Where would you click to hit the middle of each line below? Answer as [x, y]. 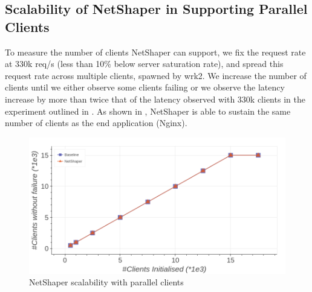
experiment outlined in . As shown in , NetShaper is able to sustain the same [148, 111]
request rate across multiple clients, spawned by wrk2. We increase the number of [156, 75]
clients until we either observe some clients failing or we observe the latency [145, 87]
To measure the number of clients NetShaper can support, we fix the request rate [155, 52]
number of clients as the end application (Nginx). [96, 123]
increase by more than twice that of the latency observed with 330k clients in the [155, 99]
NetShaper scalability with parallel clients [106, 282]
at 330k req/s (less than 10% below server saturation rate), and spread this [144, 64]
